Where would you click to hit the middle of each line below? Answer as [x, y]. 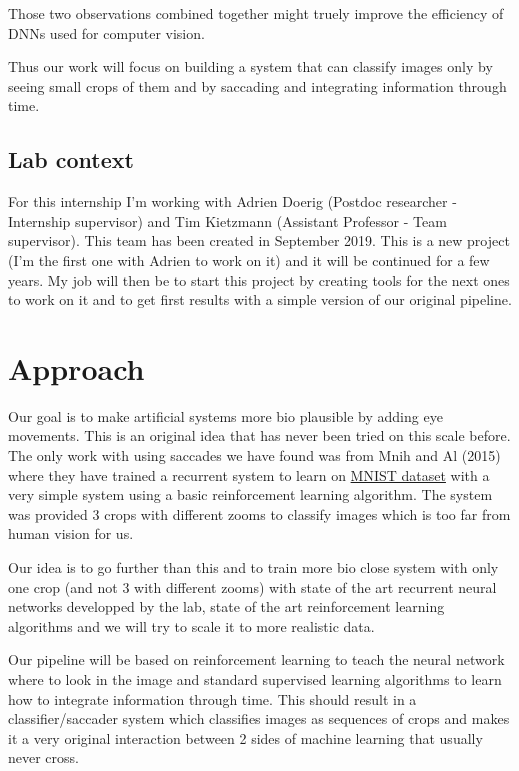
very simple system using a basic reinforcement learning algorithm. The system [250, 494]
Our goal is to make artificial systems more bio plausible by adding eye [225, 415]
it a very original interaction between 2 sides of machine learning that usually [245, 737]
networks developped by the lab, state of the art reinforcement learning [226, 606]
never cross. [43, 757]
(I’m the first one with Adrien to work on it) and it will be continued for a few [249, 259]
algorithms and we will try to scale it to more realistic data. [191, 625]
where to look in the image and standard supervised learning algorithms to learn [255, 678]
